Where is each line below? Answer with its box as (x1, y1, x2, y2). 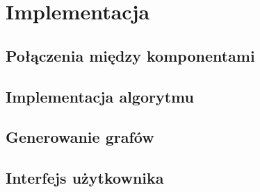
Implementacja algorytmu (6, 85, 194, 107)
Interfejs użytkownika (6, 167, 164, 189)
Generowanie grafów (6, 126, 154, 148)
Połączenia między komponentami (6, 44, 255, 66)
